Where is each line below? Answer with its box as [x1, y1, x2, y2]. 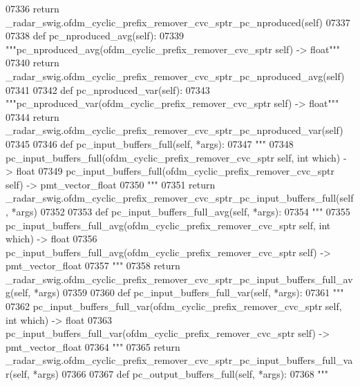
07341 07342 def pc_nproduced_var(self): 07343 [6, 82, 210, 97]
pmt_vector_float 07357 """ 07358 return [6, 258, 180, 273]
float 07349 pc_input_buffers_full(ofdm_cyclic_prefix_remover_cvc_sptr [16, 164, 335, 178]
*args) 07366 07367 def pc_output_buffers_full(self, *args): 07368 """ [32, 367, 329, 381]
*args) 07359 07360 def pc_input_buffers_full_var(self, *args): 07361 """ [33, 285, 344, 300]
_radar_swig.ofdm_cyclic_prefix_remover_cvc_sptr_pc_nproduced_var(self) [6, 123, 343, 137]
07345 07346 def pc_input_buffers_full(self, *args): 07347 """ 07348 [6, 136, 294, 151]
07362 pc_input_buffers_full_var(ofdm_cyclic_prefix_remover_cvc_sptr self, [6, 299, 342, 313]
